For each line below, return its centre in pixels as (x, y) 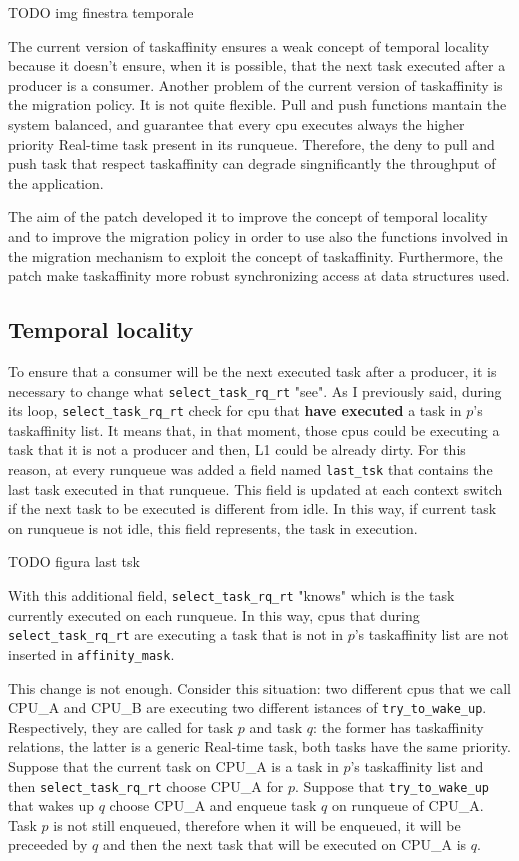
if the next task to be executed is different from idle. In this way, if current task (252, 508)
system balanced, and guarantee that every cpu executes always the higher (236, 123)
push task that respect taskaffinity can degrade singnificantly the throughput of (252, 163)
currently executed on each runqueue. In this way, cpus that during (214, 614)
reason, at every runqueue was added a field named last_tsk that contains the (250, 469)
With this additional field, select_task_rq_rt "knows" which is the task (231, 595)
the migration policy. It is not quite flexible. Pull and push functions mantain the (257, 104)
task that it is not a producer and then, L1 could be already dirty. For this (237, 449)
